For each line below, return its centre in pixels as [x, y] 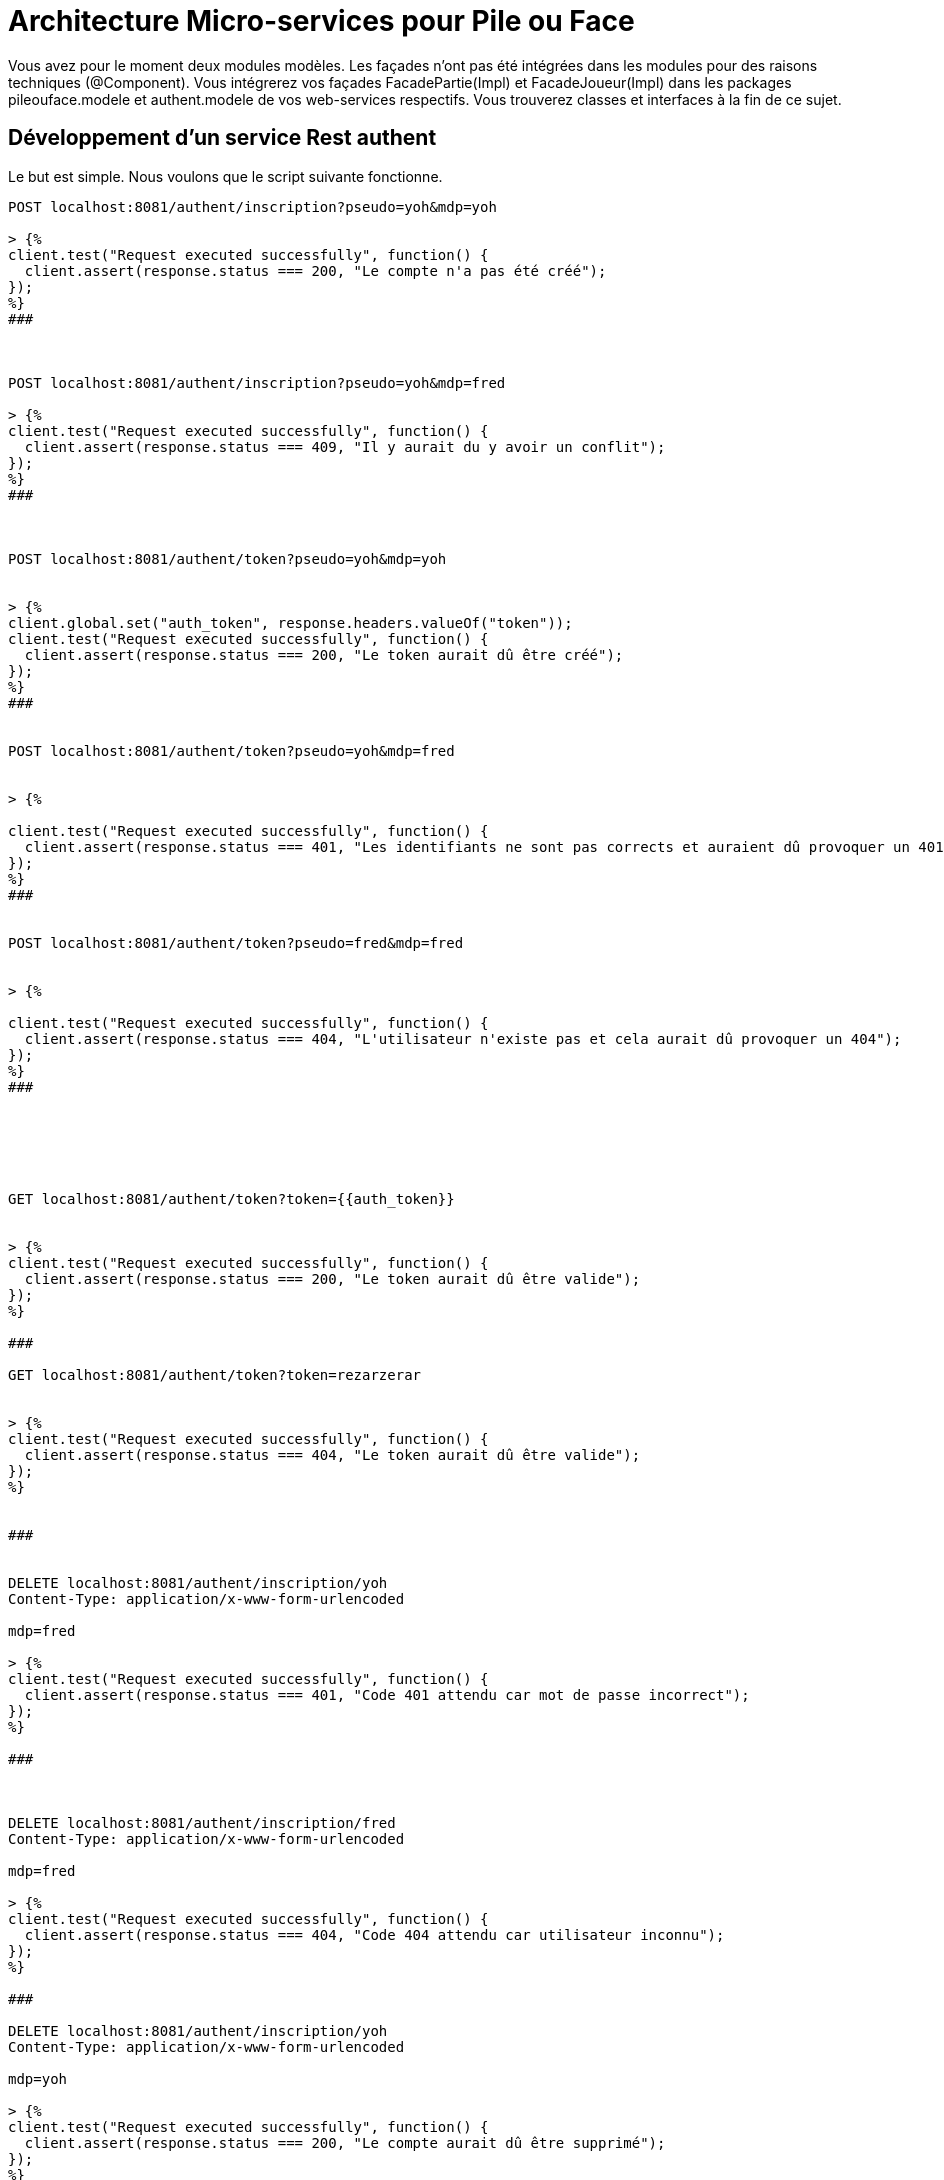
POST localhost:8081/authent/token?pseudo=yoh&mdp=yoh [227, 558]
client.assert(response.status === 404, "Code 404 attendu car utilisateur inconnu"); [374, 1934]
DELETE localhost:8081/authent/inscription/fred [202, 1822]
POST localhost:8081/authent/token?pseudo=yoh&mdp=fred [231, 750]
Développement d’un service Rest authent [222, 138]
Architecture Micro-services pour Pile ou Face [321, 21]
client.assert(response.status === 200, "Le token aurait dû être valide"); [332, 1278]
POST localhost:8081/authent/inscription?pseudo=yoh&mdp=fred [257, 382]
